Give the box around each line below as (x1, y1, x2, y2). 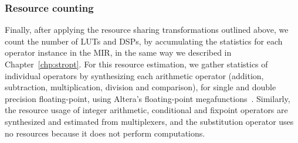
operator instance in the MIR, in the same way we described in (5, 46, 232, 59)
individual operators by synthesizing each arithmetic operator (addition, (5, 69, 264, 81)
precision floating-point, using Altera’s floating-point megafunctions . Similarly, (5, 92, 290, 104)
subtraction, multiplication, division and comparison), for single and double (5, 81, 276, 93)
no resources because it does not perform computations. (5, 127, 205, 139)
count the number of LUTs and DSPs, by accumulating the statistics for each (5, 35, 283, 47)
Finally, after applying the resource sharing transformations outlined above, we (5, 23, 289, 36)
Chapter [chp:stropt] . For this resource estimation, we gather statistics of (5, 58, 268, 70)
